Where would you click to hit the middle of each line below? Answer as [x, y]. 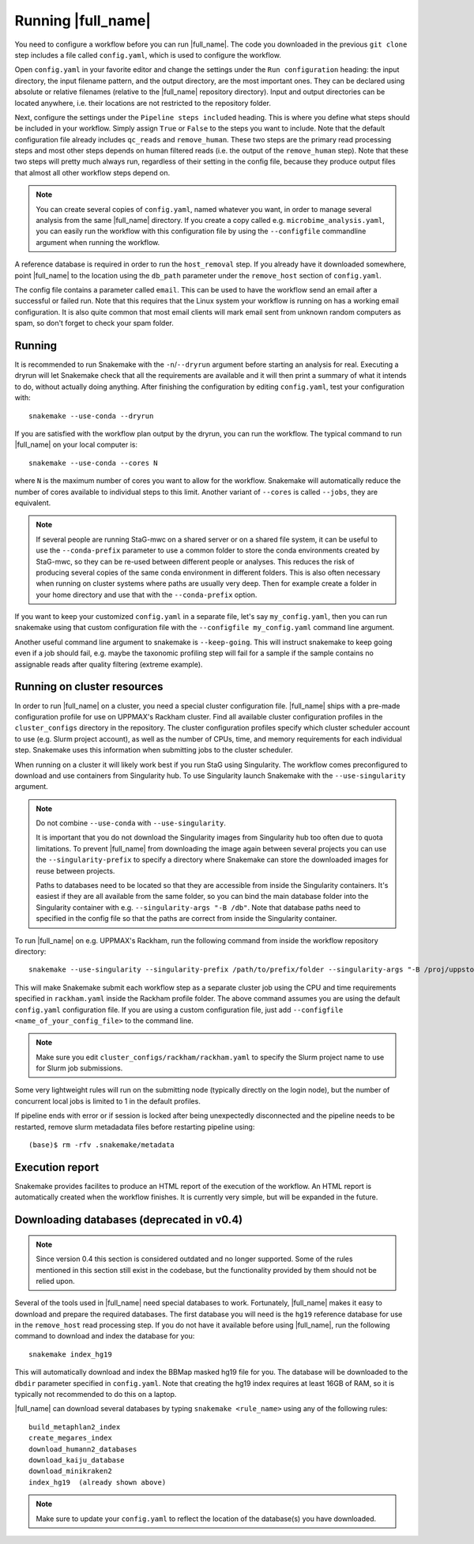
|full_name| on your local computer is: [76, 445]
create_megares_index [70, 1438]
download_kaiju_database [77, 1460]
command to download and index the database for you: [105, 1336]
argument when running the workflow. [98, 242]
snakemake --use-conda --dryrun [91, 416]
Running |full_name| [83, 21]
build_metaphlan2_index [75, 1427]
